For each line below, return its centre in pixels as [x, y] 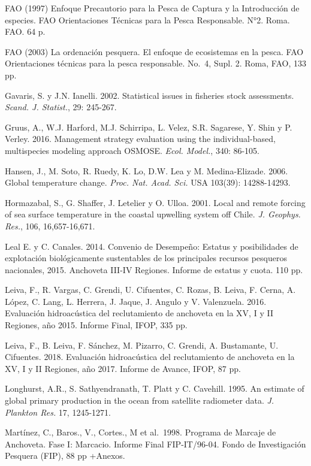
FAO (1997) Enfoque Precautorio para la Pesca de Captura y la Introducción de [152, 8]
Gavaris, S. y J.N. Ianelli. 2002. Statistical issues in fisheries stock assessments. [150, 95]
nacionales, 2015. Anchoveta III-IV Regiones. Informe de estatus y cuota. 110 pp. [154, 269]
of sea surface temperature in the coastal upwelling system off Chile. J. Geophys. [153, 214]
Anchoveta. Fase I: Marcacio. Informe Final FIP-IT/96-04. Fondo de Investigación [155, 444]
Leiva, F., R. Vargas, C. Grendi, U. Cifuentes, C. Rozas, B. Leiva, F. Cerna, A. [150, 290]
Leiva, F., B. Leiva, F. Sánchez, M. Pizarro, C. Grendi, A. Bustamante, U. [142, 345]
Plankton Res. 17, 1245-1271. [58, 412]
